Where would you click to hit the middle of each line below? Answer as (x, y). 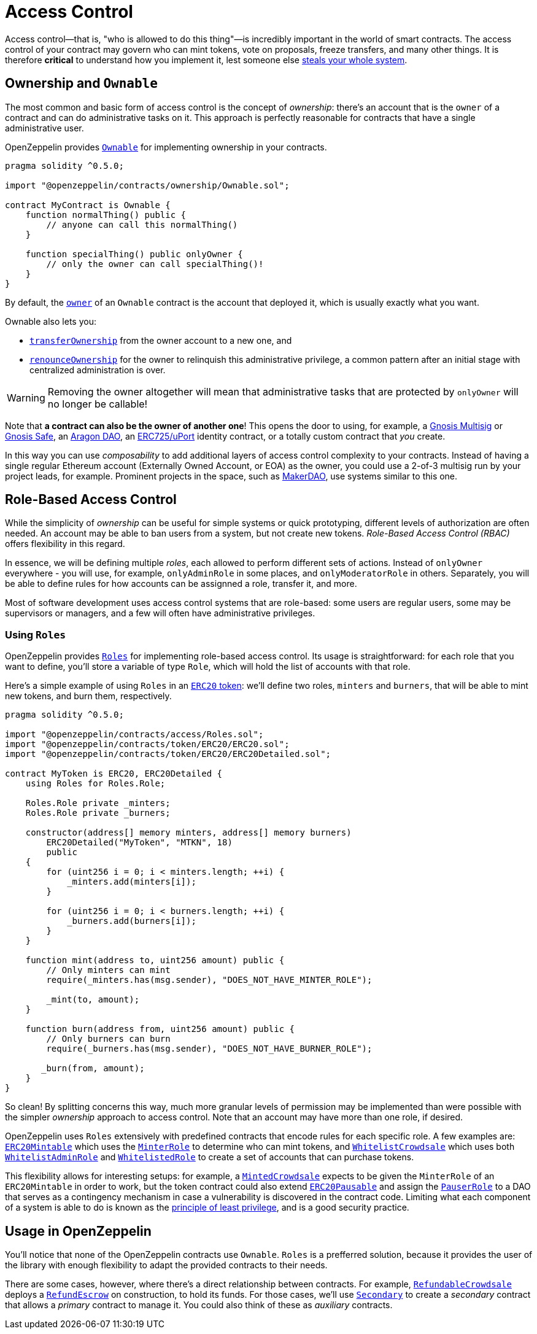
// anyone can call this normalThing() (142, 224)
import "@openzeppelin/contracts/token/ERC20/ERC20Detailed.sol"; (168, 754)
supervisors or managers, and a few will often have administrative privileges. (160, 613)
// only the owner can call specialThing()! (155, 264)
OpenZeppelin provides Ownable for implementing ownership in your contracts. (166, 147)
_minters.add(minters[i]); (132, 882)
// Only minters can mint (108, 970)
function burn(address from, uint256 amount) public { (160, 1029)
